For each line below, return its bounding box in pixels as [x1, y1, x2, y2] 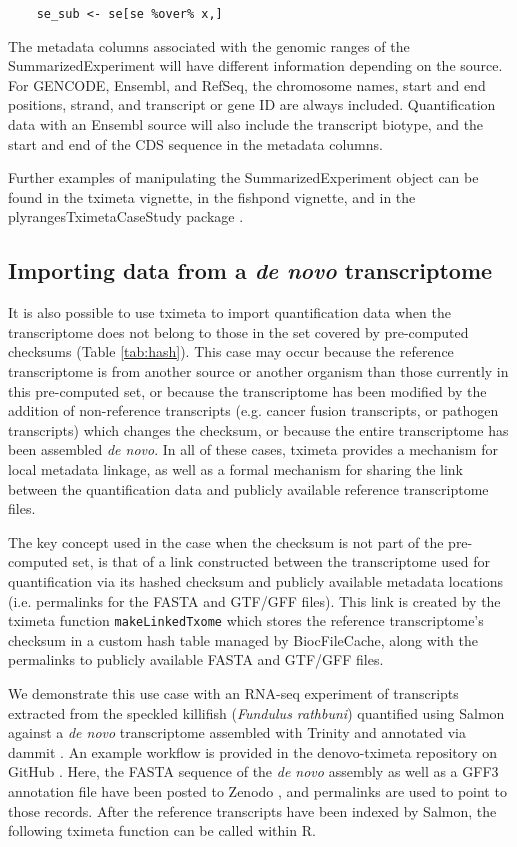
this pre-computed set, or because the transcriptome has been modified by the [8, 380, 487, 401]
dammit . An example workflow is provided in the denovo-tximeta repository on [8, 741, 498, 762]
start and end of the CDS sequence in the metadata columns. [8, 133, 383, 154]
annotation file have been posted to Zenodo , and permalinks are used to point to [8, 780, 507, 801]
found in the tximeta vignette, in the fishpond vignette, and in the [8, 186, 416, 207]
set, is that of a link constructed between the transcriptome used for [72, 551, 490, 572]
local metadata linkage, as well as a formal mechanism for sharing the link [8, 458, 464, 479]
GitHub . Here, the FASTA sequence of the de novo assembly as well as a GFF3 [8, 761, 499, 782]
